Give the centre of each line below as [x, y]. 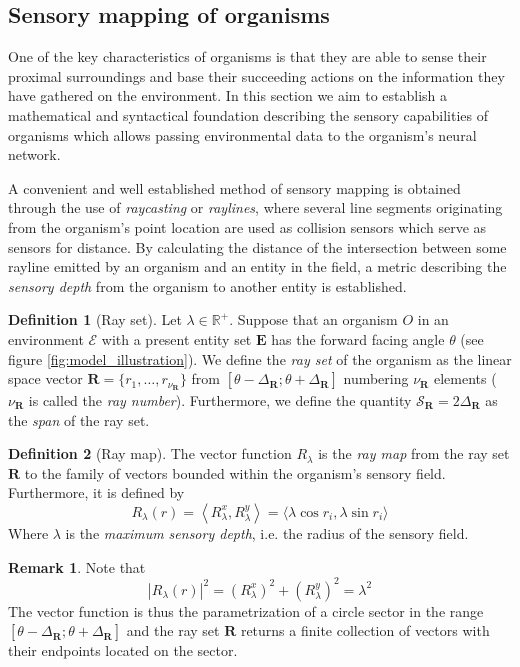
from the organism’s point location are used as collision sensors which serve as [247, 226]
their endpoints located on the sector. [123, 650]
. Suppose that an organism [313, 319]
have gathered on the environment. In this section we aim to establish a [228, 95]
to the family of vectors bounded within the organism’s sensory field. [235, 472]
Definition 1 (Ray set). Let [95, 319]
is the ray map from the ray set [414, 453]
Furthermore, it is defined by [96, 492]
